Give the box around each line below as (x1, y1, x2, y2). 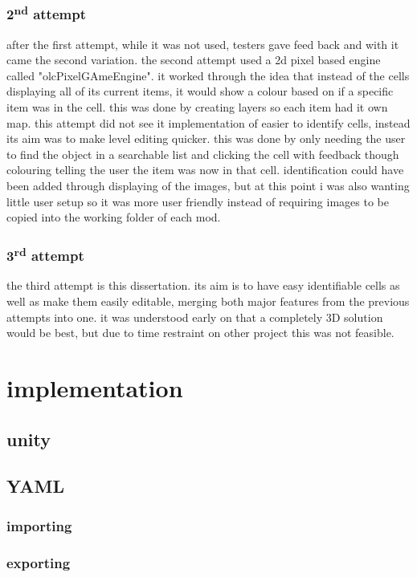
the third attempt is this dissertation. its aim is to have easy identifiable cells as (6, 277, 400, 294)
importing (6, 515, 72, 535)
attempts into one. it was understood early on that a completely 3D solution (6, 308, 383, 325)
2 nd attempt (6, 2, 86, 24)
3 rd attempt (6, 243, 84, 266)
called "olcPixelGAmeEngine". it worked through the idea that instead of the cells (6, 67, 410, 83)
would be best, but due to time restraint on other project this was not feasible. (6, 324, 395, 341)
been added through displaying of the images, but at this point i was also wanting (6, 177, 410, 194)
